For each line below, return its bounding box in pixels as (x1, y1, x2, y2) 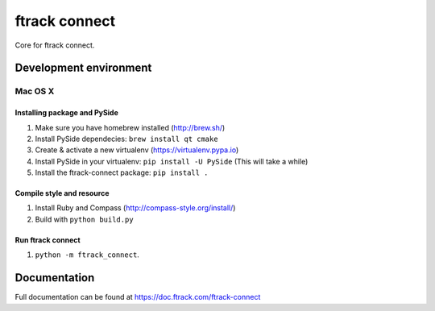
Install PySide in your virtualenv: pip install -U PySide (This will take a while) (35, 156, 309, 166)
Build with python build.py (35, 214, 134, 224)
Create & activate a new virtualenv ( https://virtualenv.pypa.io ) (35, 145, 239, 155)
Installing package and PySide (14, 108, 118, 118)
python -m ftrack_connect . (35, 250, 140, 259)
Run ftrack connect (14, 234, 81, 245)
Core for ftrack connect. (14, 40, 95, 50)
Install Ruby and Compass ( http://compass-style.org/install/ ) (35, 203, 236, 213)
